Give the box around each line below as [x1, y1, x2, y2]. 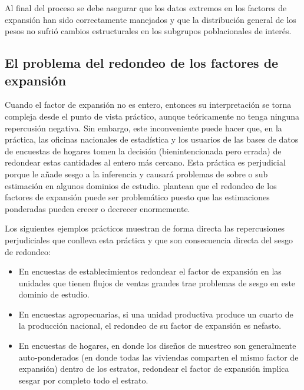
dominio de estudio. [18, 288, 90, 300]
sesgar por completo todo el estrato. [18, 374, 148, 386]
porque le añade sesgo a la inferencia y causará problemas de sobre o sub [5, 167, 268, 180]
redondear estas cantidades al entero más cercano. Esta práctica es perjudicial [5, 156, 286, 168]
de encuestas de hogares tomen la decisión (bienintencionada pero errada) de [5, 144, 282, 157]
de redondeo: [5, 245, 51, 257]
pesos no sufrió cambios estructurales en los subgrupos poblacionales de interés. [5, 25, 292, 37]
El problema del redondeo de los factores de [5, 54, 279, 72]
